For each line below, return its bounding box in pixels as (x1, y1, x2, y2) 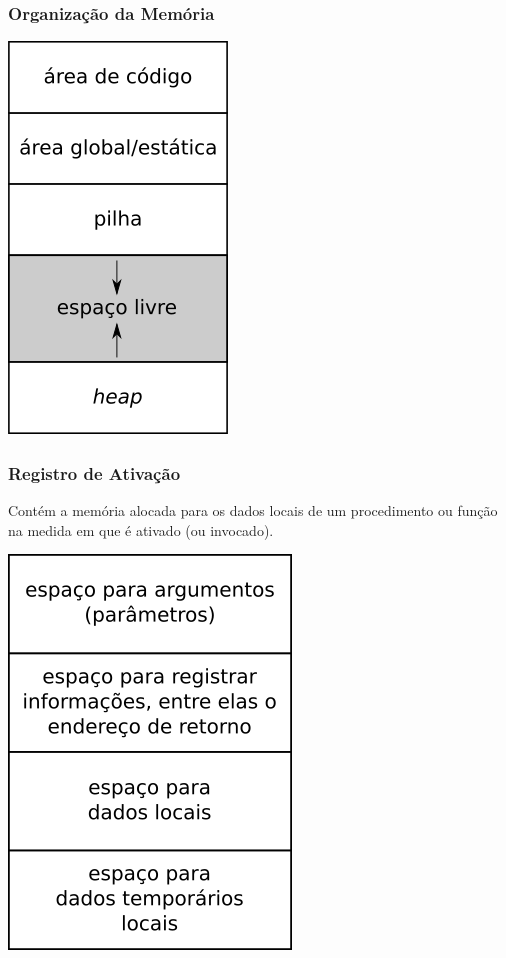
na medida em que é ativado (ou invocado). (8, 519, 274, 540)
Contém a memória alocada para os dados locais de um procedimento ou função (8, 500, 498, 521)
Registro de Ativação (8, 460, 181, 485)
